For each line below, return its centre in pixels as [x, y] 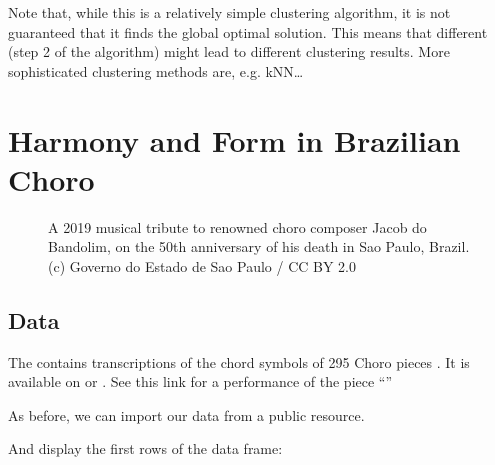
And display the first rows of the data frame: [145, 448]
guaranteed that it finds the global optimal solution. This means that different [248, 31]
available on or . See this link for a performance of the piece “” [200, 381]
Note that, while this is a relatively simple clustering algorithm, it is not [229, 12]
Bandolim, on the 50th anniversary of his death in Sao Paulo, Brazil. [259, 246]
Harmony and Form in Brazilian [234, 139]
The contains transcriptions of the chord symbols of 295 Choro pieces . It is [239, 361]
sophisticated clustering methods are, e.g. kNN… [156, 70]
